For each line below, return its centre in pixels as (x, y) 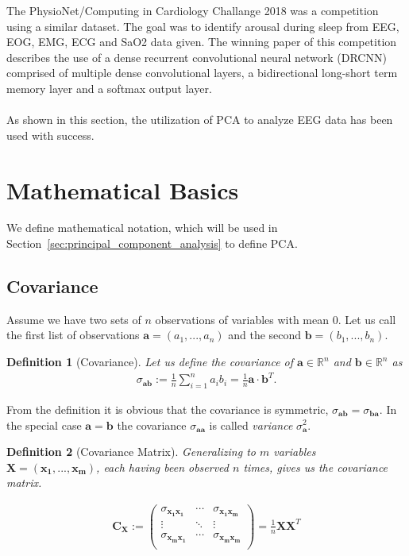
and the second (265, 335)
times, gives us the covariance (316, 467)
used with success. (50, 135)
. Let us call (367, 319)
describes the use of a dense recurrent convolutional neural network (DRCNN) (197, 57)
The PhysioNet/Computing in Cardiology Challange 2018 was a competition (193, 10)
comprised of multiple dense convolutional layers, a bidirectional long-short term (202, 73)
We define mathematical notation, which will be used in (142, 228)
